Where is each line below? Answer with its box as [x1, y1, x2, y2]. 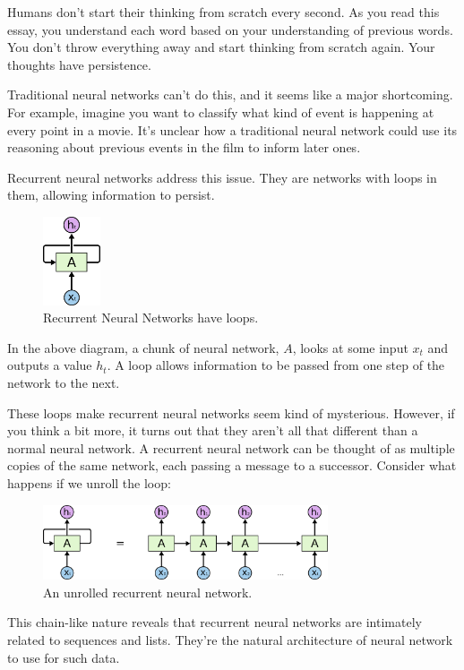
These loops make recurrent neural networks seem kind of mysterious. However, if [7, 403, 455, 422]
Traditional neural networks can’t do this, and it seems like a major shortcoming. [7, 85, 453, 104]
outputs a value [7, 356, 92, 374]
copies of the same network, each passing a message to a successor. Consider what [7, 456, 457, 475]
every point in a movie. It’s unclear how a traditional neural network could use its [7, 120, 458, 139]
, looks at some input [292, 338, 408, 356]
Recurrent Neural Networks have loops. [43, 308, 259, 327]
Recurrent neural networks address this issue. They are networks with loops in [7, 167, 437, 186]
